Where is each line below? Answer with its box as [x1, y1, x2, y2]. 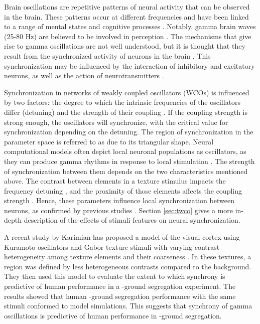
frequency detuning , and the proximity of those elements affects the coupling [4, 185, 242, 196]
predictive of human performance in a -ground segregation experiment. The [4, 281, 236, 291]
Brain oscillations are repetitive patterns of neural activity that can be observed [4, 2, 250, 12]
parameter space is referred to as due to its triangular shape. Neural [4, 136, 214, 146]
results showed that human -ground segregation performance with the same [4, 290, 236, 301]
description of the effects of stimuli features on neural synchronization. [24, 215, 240, 225]
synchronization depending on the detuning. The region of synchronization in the [4, 126, 253, 137]
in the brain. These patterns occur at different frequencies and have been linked [4, 11, 249, 22]
